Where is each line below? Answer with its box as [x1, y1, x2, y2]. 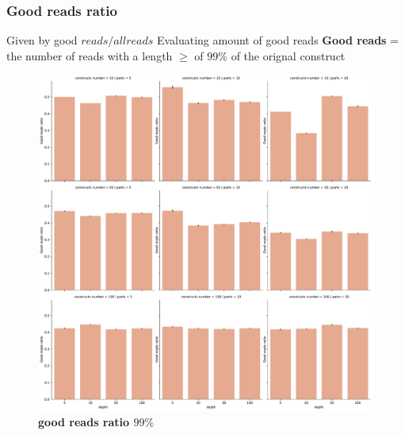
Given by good [6, 32, 78, 48]
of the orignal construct [231, 47, 346, 64]
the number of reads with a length [6, 47, 173, 64]
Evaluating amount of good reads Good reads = [156, 32, 399, 48]
